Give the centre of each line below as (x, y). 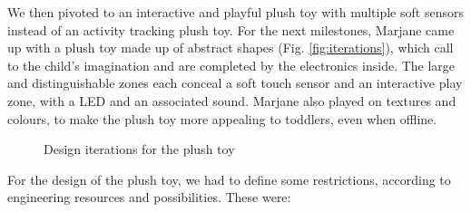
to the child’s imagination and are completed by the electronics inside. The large (231, 65)
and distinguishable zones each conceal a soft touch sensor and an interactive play (235, 83)
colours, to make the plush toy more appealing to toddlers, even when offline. (222, 118)
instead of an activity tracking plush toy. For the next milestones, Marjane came (231, 29)
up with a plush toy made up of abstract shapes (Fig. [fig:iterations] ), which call (231, 48)
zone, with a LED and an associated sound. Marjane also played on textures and (232, 100)
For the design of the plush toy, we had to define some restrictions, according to (229, 179)
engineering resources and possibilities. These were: (149, 197)
